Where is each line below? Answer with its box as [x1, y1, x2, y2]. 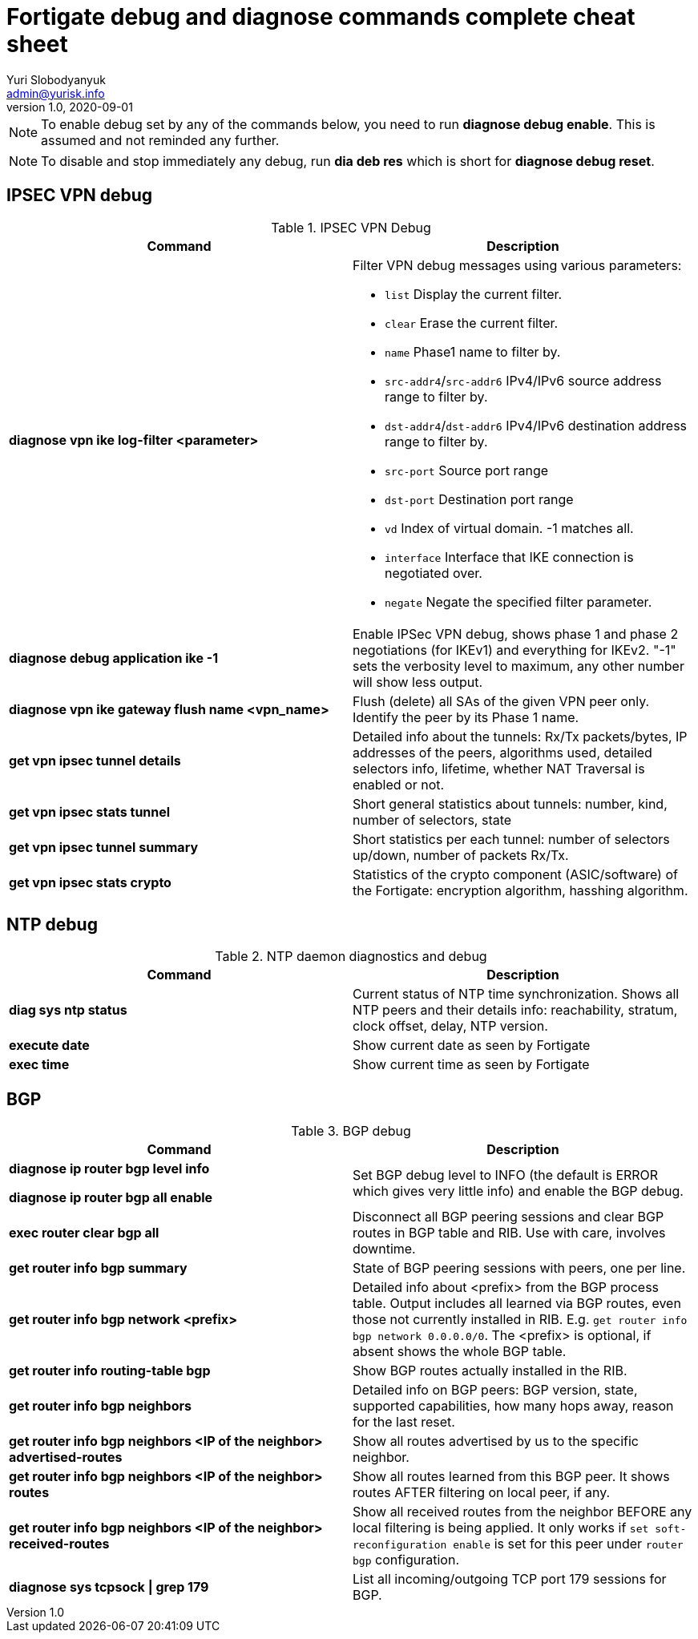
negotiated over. [385, 564, 482, 581]
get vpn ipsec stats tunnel [9, 803, 171, 820]
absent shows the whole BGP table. [353, 1343, 567, 1360]
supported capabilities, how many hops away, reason [353, 1398, 674, 1415]
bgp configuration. [353, 1552, 460, 1568]
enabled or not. [353, 776, 445, 793]
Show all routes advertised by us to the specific [353, 1433, 639, 1450]
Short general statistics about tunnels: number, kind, [353, 795, 668, 812]
